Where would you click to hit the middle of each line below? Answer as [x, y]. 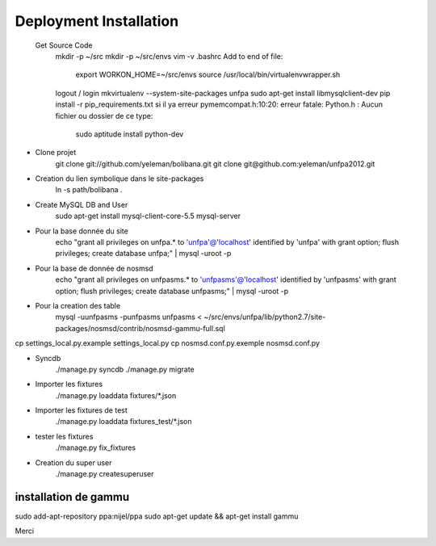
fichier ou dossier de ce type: [104, 115]
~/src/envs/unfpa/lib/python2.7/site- [264, 317]
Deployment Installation [97, 21]
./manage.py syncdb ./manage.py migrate [125, 369]
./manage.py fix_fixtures [96, 447]
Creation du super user [73, 462]
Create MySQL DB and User [82, 204]
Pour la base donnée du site [82, 231]
